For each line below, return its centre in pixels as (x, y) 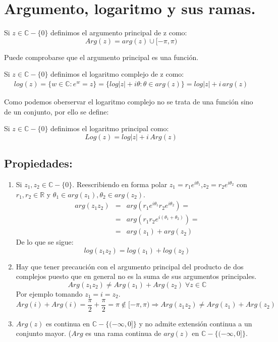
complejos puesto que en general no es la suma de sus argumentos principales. (136, 276)
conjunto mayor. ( (44, 333)
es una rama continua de (123, 333)
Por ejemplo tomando (49, 293)
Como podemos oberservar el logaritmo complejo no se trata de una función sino (129, 101)
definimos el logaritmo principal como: (110, 128)
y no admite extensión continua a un (196, 323)
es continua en (68, 323)
